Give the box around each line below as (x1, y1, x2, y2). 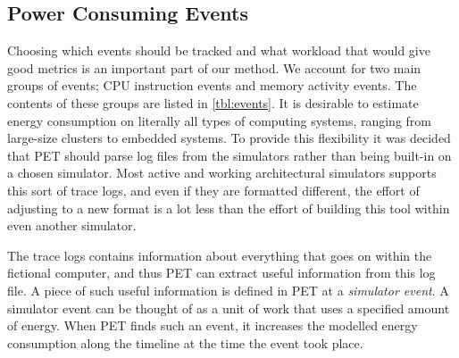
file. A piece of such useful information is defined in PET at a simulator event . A (7, 280, 449, 299)
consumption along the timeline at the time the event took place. (7, 333, 363, 352)
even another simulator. (7, 216, 137, 235)
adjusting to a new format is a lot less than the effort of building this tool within (7, 198, 450, 217)
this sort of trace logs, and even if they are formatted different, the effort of (7, 180, 420, 199)
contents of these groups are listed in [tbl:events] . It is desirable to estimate (7, 93, 419, 112)
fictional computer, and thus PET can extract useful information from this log (7, 263, 436, 282)
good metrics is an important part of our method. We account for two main (7, 58, 421, 77)
